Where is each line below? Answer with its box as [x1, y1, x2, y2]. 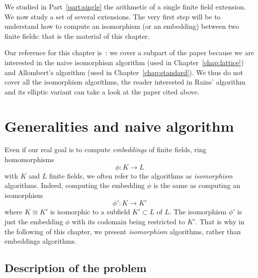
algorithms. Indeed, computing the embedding [4, 180, 145, 190]
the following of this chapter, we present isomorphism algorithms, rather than [4, 226, 241, 236]
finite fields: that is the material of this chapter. [4, 30, 150, 41]
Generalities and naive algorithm [4, 115, 234, 136]
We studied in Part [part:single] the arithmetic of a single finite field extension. [4, 1, 246, 11]
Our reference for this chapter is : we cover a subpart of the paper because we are [4, 47, 254, 58]
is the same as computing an [153, 180, 241, 190]
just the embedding [4, 216, 63, 227]
